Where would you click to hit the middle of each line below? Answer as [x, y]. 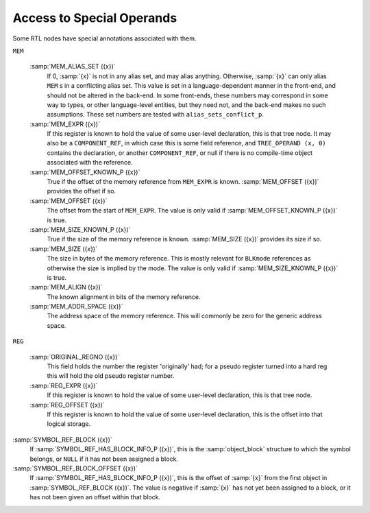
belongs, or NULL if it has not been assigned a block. [104, 459]
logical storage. [69, 424]
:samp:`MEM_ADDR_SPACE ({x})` [76, 307]
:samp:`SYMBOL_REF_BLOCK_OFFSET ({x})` [75, 468]
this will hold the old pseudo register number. [111, 376]
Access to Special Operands [95, 18]
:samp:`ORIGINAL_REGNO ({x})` [75, 357]
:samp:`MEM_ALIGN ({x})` [66, 287]
